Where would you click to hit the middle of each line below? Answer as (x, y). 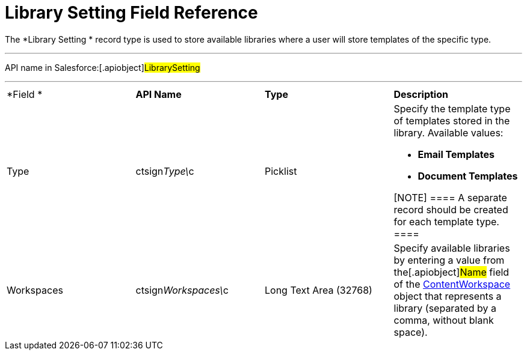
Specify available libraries (452, 248)
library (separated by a (445, 308)
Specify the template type (452, 108)
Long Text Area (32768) (319, 290)
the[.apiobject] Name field (451, 272)
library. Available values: (448, 132)
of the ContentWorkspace (452, 284)
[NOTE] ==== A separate (450, 197)
